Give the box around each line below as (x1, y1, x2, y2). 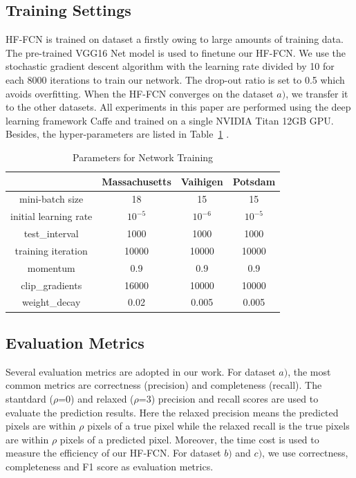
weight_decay (21, 295, 81, 309)
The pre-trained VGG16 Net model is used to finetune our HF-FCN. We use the (6, 45, 346, 59)
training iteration (15, 243, 88, 257)
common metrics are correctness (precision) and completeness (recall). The (6, 378, 322, 392)
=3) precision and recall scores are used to (138, 391, 319, 405)
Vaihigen (180, 174, 223, 188)
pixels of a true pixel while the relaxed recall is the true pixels (87, 419, 350, 433)
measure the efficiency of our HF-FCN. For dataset (6, 445, 221, 460)
